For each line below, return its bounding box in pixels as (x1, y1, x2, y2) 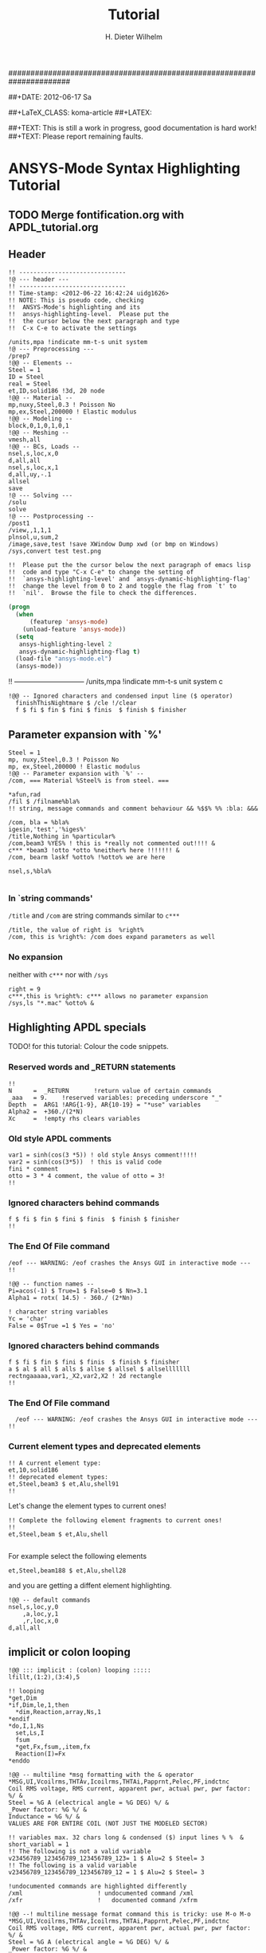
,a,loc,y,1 (22, 1610, 59, 1618)
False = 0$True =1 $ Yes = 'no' (8, 1321, 115, 1329)
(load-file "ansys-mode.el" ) (15, 655, 112, 663)
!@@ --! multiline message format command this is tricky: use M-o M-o (8, 1910, 251, 1919)
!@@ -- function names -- (8, 1280, 94, 1288)
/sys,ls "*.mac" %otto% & (8, 999, 94, 1007)
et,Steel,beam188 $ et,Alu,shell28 (8, 1567, 127, 1575)
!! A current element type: (8, 1459, 102, 1467)
